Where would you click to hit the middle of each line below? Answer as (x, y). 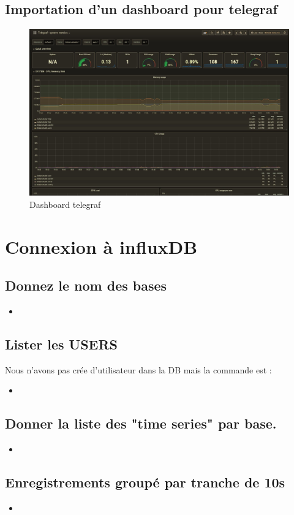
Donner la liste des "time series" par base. (141, 423)
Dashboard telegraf (65, 204)
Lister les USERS (61, 344)
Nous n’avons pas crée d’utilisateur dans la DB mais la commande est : (138, 369)
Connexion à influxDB (101, 246)
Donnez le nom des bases (86, 285)
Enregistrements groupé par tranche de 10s (145, 482)
